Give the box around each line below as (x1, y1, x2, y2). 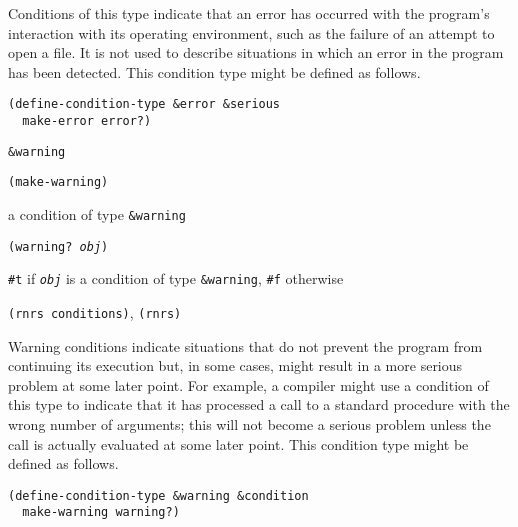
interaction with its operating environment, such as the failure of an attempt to (8, 22, 495, 43)
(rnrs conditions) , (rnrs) (8, 301, 182, 322)
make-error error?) (22, 114, 152, 129)
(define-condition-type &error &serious (8, 97, 281, 112)
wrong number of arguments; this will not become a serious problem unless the (8, 414, 491, 434)
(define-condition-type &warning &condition (8, 488, 309, 503)
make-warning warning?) (22, 505, 180, 520)
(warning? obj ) (8, 239, 109, 254)
